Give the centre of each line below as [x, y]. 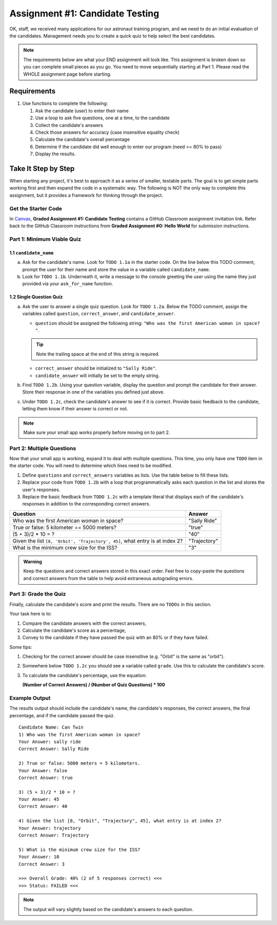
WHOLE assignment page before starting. [67, 74]
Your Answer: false [43, 770]
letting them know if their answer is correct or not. [75, 409]
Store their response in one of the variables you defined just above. [93, 392]
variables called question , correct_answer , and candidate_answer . [99, 314]
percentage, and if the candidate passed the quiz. [62, 715]
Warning [33, 561]
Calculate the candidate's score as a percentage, [74, 630]
